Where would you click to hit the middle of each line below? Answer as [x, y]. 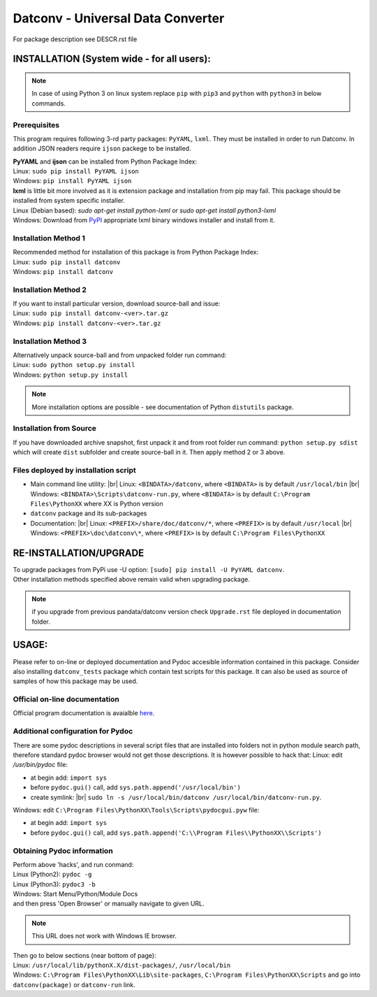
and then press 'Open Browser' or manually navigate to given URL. [109, 904]
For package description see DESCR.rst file [75, 39]
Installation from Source [55, 429]
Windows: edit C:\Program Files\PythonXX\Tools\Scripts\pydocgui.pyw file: [136, 810]
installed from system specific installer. [69, 201]
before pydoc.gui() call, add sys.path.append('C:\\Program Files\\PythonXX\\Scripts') [176, 833]
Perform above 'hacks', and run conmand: [73, 864]
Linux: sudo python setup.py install [74, 365]
